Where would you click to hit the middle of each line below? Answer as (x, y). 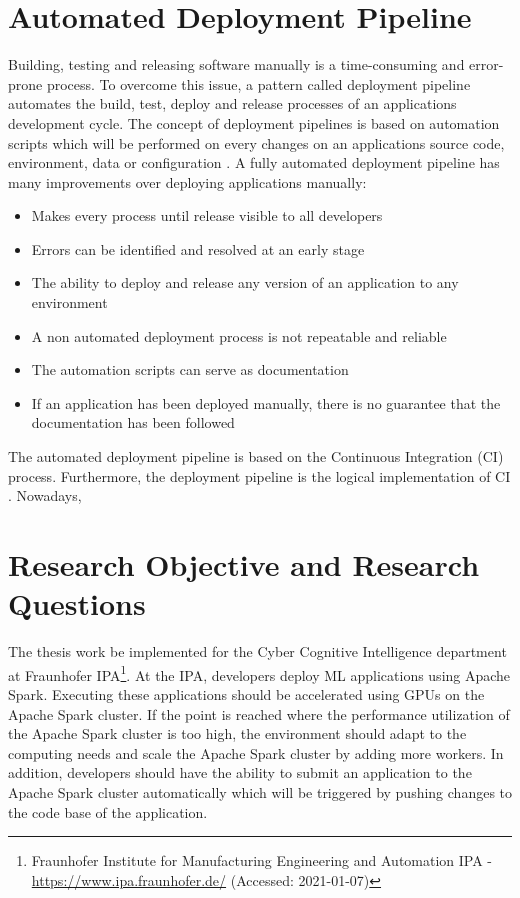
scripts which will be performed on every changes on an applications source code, (256, 142)
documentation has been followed (133, 422)
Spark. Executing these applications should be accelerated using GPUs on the (246, 693)
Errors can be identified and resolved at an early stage (198, 248)
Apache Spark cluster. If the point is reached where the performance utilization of (259, 713)
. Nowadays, (45, 495)
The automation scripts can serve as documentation (190, 369)
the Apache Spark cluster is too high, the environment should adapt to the (237, 733)
